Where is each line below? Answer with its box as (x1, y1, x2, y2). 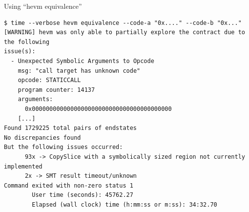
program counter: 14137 (18, 86, 95, 93)
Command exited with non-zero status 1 (4, 182, 133, 189)
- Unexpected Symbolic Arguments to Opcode (11, 57, 154, 64)
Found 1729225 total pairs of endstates (4, 125, 137, 132)
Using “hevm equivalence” (4, 1, 82, 11)
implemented (4, 163, 42, 170)
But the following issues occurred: (4, 144, 123, 151)
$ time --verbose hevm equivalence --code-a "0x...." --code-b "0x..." (4, 19, 242, 26)
